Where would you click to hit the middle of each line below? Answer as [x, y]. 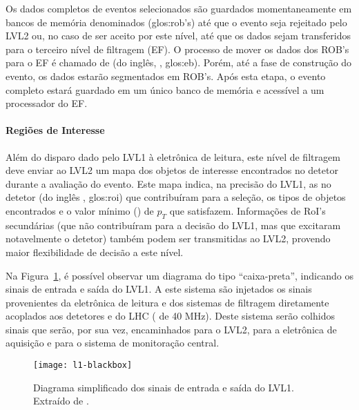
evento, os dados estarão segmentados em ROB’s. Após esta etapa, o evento [166, 76]
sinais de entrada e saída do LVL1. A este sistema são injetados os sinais [159, 289]
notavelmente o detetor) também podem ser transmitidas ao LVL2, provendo [168, 238]
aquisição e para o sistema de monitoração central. [113, 343]
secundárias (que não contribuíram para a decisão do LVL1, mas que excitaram [173, 225]
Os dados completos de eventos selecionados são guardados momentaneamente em [179, 8]
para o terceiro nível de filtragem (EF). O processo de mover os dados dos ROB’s [177, 49]
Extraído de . [61, 401]
